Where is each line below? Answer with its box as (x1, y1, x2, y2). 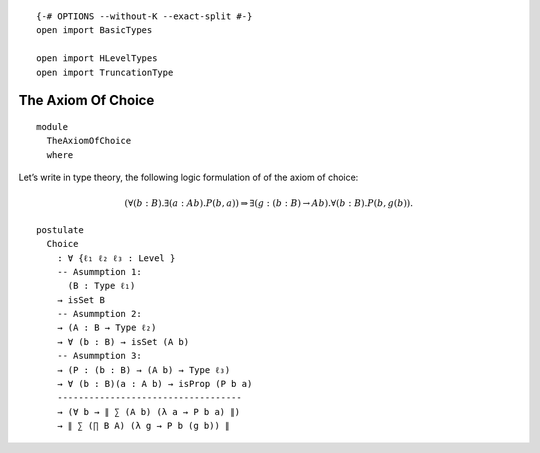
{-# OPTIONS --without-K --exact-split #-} (36, 11, 253, 22)
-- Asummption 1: (56, 266, 142, 277)
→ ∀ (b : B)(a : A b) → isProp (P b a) (56, 378, 253, 390)
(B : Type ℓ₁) (67, 280, 136, 292)
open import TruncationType (36, 66, 174, 78)
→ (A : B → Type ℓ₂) (56, 322, 157, 334)
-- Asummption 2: (56, 308, 142, 320)
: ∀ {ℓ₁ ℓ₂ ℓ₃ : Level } (56, 252, 176, 264)
